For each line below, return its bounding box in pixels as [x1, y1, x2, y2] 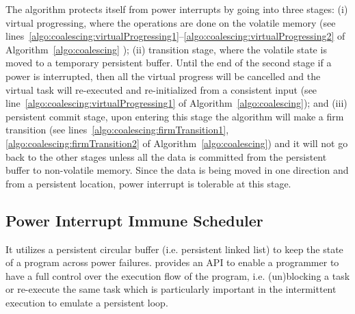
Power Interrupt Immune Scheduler [5, 209, 263, 231]
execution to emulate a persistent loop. [5, 295, 168, 309]
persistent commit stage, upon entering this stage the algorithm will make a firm [5, 109, 344, 123]
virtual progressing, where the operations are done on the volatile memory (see [5, 15, 336, 29]
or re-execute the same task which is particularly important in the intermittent [5, 282, 337, 296]
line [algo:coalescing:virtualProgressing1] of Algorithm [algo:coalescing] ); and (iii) [5, 96, 347, 110]
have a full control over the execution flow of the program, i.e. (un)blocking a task [5, 268, 350, 283]
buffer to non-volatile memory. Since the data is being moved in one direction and [5, 163, 349, 177]
